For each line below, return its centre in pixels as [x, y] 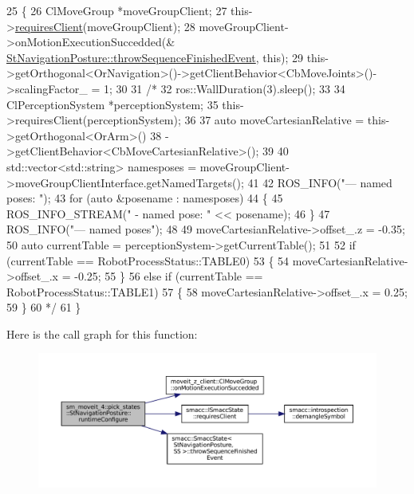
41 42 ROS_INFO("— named [320, 182]
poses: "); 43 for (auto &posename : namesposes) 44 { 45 [145, 198]
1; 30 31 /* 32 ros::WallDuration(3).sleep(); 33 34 [225, 88]
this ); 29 [283, 57]
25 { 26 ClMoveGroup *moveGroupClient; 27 [117, 10]
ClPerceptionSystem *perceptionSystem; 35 [112, 104]
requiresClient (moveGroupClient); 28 [105, 26]
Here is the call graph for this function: [102, 333]
